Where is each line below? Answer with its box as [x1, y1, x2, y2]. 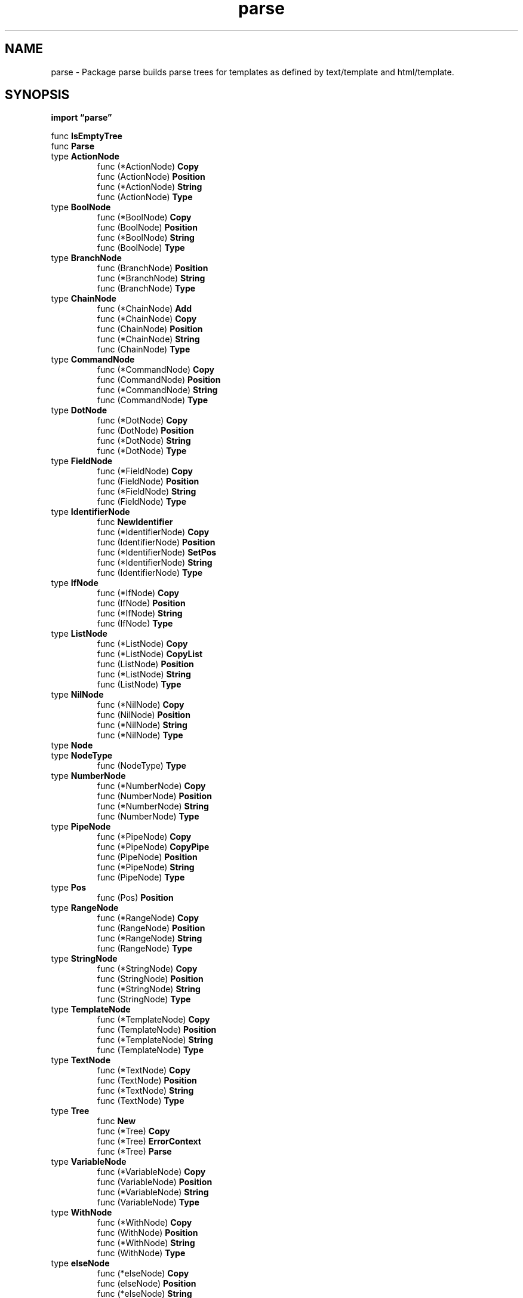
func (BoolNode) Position [97, 222, 198, 233]
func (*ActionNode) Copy [97, 161, 199, 172]
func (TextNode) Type [97, 1096, 184, 1106]
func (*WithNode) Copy [97, 1217, 192, 1228]
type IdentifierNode [51, 507, 130, 517]
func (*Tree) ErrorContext [97, 1136, 201, 1147]
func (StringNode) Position [97, 974, 204, 984]
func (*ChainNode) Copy [97, 314, 197, 324]
